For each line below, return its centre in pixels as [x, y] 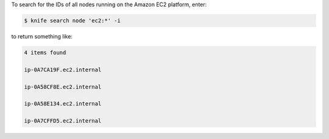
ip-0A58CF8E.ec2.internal [63, 87]
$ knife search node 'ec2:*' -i [73, 20]
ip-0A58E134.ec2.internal [63, 104]
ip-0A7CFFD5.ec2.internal [63, 121]
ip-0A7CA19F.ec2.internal [63, 69]
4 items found [45, 52]
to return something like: [42, 36]
